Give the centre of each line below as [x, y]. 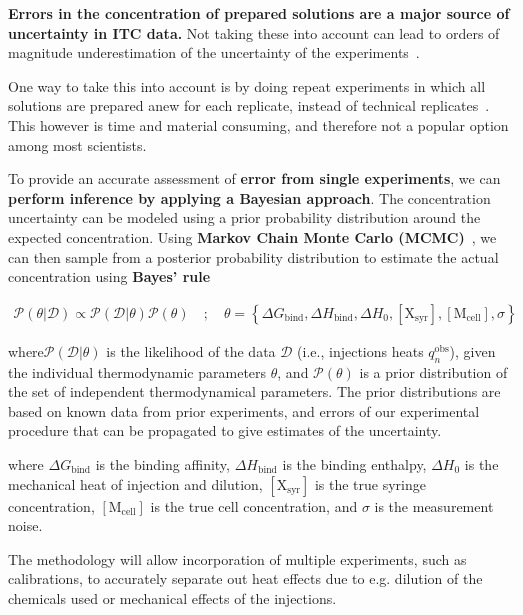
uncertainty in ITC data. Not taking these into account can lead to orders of [254, 32]
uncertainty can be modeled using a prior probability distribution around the [244, 217]
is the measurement [434, 505]
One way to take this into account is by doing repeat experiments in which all [247, 85]
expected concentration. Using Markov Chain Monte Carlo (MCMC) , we [252, 236]
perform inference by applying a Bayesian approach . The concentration [249, 197]
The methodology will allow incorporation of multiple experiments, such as [237, 558]
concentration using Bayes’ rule [109, 276]
